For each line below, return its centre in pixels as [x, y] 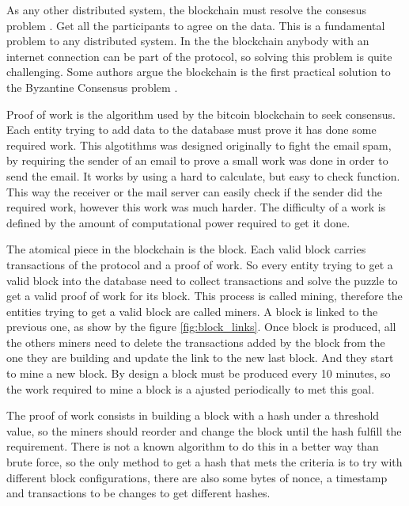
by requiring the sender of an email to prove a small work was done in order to [197, 160]
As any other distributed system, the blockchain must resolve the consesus [186, 10]
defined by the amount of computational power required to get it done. [178, 222]
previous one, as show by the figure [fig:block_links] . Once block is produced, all [201, 327]
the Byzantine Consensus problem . [92, 87]
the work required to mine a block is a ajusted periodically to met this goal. [191, 388]
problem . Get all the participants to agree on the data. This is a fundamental [196, 25]
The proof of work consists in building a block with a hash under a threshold [193, 415]
